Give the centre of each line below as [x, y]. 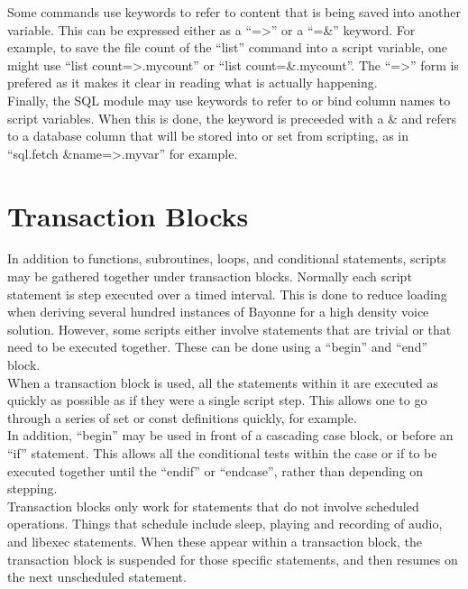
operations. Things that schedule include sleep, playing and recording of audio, [225, 524]
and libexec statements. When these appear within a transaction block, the [215, 541]
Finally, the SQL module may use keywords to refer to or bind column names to [229, 100]
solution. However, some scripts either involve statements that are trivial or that [229, 329]
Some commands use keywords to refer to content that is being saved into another [234, 12]
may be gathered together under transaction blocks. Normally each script [210, 276]
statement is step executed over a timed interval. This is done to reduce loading [227, 294]
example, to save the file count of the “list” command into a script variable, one [227, 47]
